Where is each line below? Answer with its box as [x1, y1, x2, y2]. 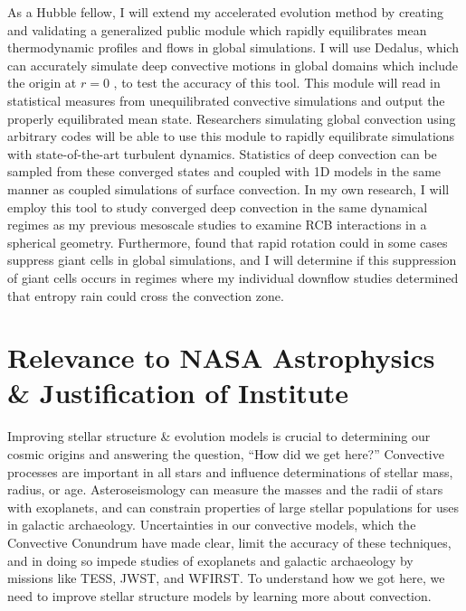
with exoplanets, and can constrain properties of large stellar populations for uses [7, 497, 459, 516]
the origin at [7, 73, 77, 92]
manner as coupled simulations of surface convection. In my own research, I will [7, 179, 450, 198]
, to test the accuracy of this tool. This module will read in [113, 73, 441, 92]
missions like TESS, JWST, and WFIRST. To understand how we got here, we [7, 569, 445, 587]
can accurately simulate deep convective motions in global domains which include [7, 55, 459, 74]
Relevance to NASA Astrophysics [7, 339, 435, 376]
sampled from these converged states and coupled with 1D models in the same [7, 162, 442, 181]
